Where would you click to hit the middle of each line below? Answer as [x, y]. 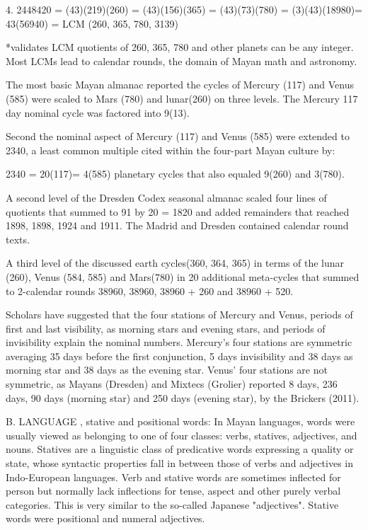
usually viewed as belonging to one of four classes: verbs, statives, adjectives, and [182, 435]
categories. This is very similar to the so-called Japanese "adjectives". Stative [172, 504]
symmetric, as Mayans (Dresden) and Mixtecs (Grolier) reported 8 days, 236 [172, 384]
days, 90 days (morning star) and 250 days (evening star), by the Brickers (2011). [183, 397]
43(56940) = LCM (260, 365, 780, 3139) [92, 23]
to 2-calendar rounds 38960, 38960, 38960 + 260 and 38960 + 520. [150, 290]
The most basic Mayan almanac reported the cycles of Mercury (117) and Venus [180, 85]
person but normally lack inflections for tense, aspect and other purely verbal [173, 491]
